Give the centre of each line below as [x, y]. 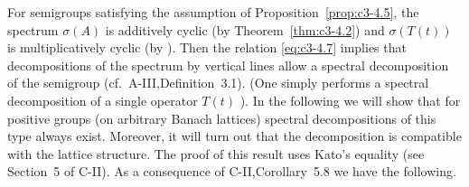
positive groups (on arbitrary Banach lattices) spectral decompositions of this [222, 118]
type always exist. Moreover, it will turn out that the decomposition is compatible [234, 136]
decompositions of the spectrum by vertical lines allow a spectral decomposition [228, 65]
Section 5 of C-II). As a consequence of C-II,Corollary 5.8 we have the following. [232, 171]
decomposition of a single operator [103, 100]
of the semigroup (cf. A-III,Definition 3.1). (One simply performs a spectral [218, 83]
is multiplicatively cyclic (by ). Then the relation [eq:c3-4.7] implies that [207, 47]
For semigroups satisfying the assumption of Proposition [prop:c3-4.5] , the [213, 12]
